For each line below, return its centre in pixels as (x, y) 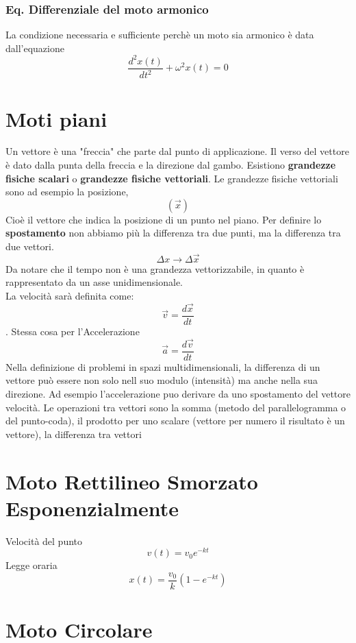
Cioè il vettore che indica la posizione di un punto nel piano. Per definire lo (164, 219)
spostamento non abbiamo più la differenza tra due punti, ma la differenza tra (173, 233)
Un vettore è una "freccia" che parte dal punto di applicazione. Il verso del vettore (177, 151)
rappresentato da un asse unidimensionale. (94, 282)
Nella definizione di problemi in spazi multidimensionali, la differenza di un (163, 366)
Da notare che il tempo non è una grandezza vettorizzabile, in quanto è (155, 268)
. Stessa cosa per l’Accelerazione (73, 331)
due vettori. (30, 246)
